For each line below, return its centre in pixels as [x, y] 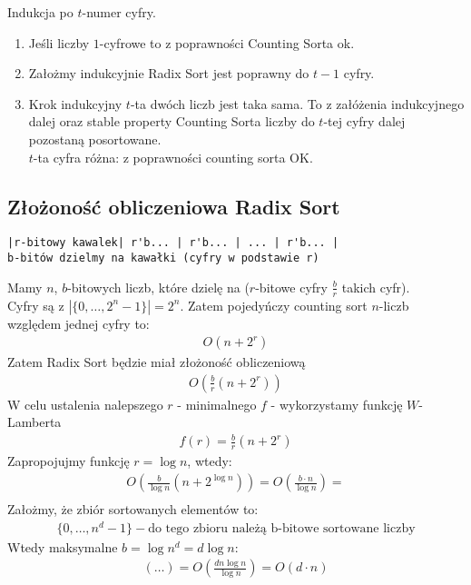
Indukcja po [40, 12]
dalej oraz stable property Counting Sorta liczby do [172, 121]
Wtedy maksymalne [63, 546]
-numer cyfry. [119, 12]
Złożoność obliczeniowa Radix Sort [174, 206]
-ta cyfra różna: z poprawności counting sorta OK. [173, 157]
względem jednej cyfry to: [78, 323]
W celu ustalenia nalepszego [85, 404]
